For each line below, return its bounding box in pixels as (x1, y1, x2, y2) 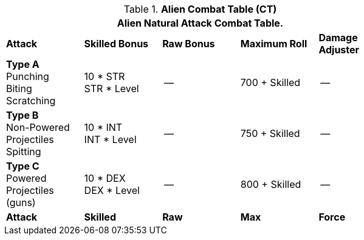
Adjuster (318, 44, 360, 56)
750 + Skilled (240, 127, 300, 139)
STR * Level (84, 82, 139, 95)
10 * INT (84, 121, 123, 133)
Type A (6, 58, 39, 70)
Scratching (6, 95, 56, 107)
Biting (6, 82, 32, 95)
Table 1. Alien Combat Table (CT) (123, 3, 277, 15)
